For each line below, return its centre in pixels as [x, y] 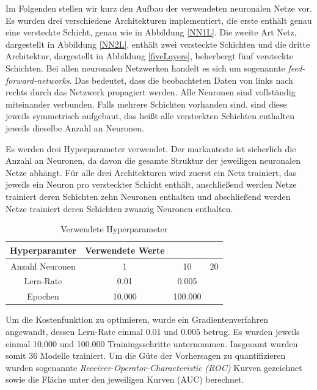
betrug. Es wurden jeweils [251, 331]
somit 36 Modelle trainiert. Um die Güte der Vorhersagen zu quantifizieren [146, 355]
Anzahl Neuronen [43, 266]
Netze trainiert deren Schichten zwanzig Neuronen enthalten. [119, 208]
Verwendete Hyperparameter [114, 229]
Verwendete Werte [125, 250]
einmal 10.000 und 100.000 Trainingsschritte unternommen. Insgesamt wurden [152, 343]
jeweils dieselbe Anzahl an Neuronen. [75, 127]
